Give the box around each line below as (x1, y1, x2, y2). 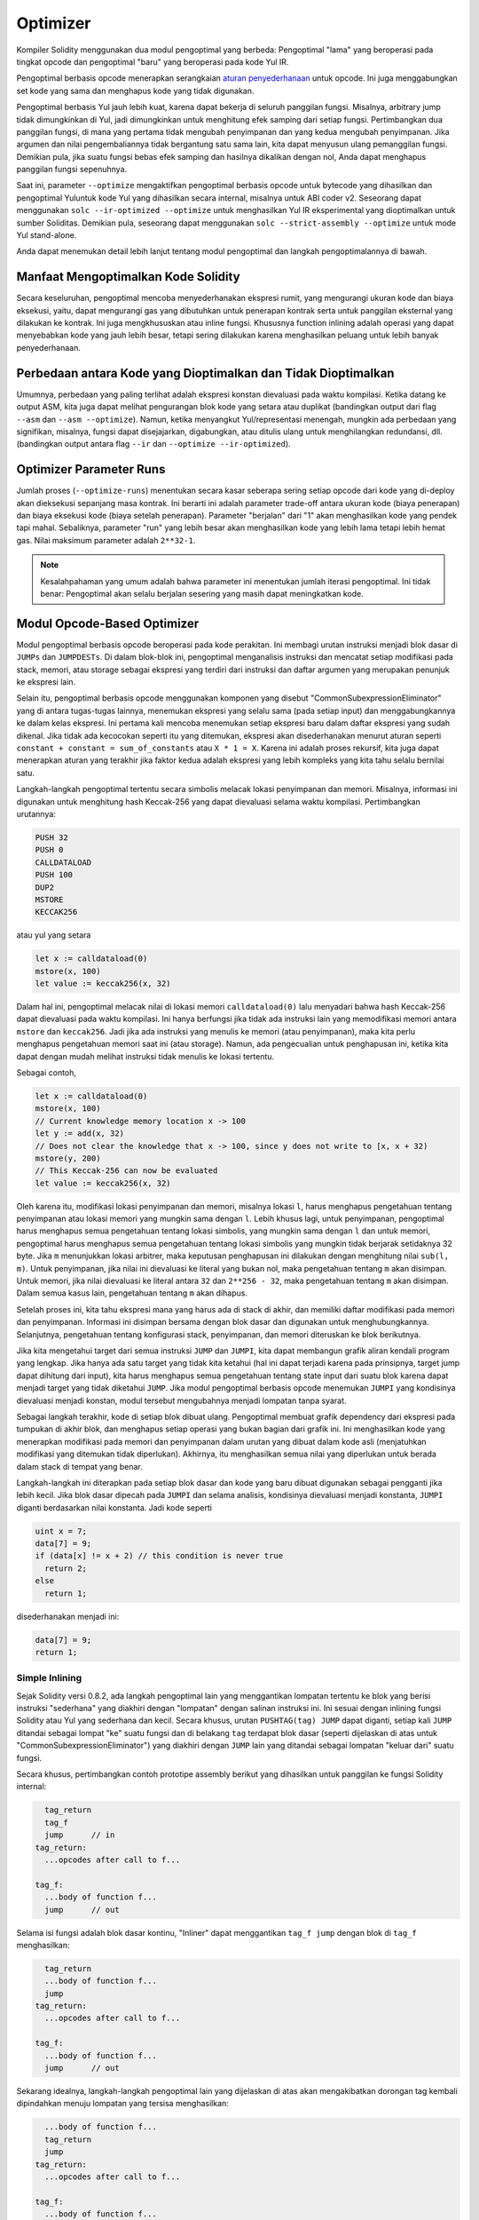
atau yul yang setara (16, 930, 91, 940)
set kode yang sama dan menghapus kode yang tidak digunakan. (16, 85, 255, 96)
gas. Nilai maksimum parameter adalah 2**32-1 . (16, 535, 196, 545)
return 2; (44, 1563, 88, 1574)
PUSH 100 (35, 870, 74, 880)
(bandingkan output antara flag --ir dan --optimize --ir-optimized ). (16, 439, 292, 449)
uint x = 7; (35, 1526, 88, 1536)
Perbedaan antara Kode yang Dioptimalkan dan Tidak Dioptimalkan (16, 365, 395, 381)
